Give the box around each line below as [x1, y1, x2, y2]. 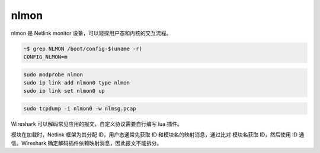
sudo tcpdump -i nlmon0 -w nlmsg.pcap [23, 105, 136, 112]
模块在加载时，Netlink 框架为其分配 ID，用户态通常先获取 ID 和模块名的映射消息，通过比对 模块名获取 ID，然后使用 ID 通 [11, 131, 305, 138]
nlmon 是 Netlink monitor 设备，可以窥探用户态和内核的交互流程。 [11, 30, 172, 37]
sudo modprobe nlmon [23, 71, 83, 78]
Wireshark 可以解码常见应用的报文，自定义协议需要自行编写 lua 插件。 [11, 120, 183, 127]
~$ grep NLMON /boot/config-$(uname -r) [23, 45, 142, 52]
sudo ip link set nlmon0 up [23, 87, 105, 95]
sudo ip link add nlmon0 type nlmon [23, 79, 130, 86]
